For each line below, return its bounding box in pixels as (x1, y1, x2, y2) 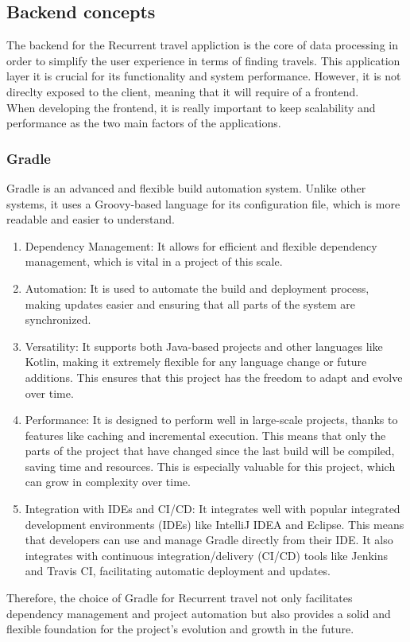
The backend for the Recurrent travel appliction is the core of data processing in (6, 37, 398, 53)
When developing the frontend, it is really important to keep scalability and (6, 99, 376, 115)
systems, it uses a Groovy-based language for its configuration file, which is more (6, 195, 400, 212)
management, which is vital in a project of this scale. (25, 253, 283, 270)
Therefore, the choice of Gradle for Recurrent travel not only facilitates (6, 589, 353, 606)
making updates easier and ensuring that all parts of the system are (25, 295, 355, 312)
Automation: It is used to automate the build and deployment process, (25, 279, 369, 296)
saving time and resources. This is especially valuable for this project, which (25, 457, 396, 474)
